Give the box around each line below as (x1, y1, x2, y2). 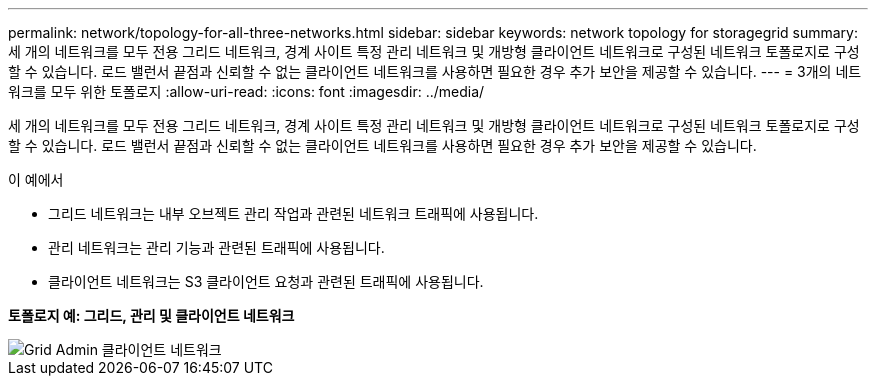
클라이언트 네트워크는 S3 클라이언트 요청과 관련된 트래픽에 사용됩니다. (48, 273, 484, 290)
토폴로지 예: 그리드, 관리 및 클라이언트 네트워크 (8, 307, 295, 324)
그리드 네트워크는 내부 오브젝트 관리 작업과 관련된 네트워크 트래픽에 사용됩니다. (48, 205, 539, 222)
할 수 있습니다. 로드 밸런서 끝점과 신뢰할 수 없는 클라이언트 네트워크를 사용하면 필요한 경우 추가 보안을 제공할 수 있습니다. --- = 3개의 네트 (8, 63, 862, 80)
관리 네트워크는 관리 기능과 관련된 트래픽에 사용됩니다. (48, 239, 385, 256)
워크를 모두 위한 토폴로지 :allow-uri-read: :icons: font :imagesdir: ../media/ (8, 83, 485, 100)
